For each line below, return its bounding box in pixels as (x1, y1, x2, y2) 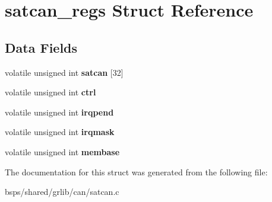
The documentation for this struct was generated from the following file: (5, 165, 268, 178)
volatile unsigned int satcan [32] (5, 66, 124, 78)
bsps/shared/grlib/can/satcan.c (5, 185, 119, 198)
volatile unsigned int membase (5, 145, 120, 158)
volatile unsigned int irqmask (5, 126, 115, 138)
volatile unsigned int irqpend (5, 105, 114, 118)
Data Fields (5, 38, 78, 56)
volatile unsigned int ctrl (5, 86, 96, 98)
